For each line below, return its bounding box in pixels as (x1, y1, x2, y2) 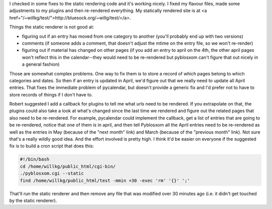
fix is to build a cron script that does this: (9, 143, 94, 149)
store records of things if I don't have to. (9, 91, 93, 97)
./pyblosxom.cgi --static (20, 171, 84, 176)
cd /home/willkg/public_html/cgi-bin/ (20, 163, 116, 169)
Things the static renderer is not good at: (9, 24, 94, 30)
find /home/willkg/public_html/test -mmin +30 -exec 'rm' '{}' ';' (20, 177, 190, 183)
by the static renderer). (9, 197, 57, 203)
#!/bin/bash (20, 156, 50, 162)
